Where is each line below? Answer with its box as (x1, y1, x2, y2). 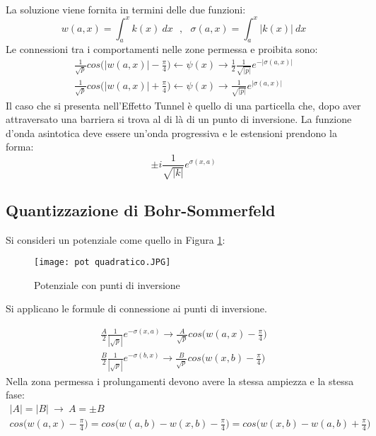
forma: (6, 139, 34, 154)
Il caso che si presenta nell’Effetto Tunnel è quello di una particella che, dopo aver (6, 98, 361, 112)
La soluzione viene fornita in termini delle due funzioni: (6, 1, 246, 16)
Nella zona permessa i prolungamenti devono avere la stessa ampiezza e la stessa (6, 373, 354, 388)
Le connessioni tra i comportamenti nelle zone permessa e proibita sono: (6, 42, 318, 57)
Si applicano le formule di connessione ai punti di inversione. (6, 301, 267, 316)
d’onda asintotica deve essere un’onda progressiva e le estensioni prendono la (6, 125, 337, 140)
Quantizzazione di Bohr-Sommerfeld (6, 199, 276, 220)
